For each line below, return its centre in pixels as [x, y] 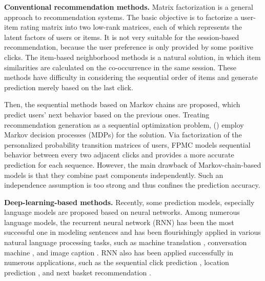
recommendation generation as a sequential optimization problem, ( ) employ [124, 124]
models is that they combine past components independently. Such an [114, 175]
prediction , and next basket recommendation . [78, 272]
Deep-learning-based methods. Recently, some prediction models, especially [129, 202]
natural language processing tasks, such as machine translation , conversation [126, 242]
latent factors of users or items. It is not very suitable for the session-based [122, 37]
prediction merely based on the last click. [69, 87]
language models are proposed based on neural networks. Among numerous [122, 212]
